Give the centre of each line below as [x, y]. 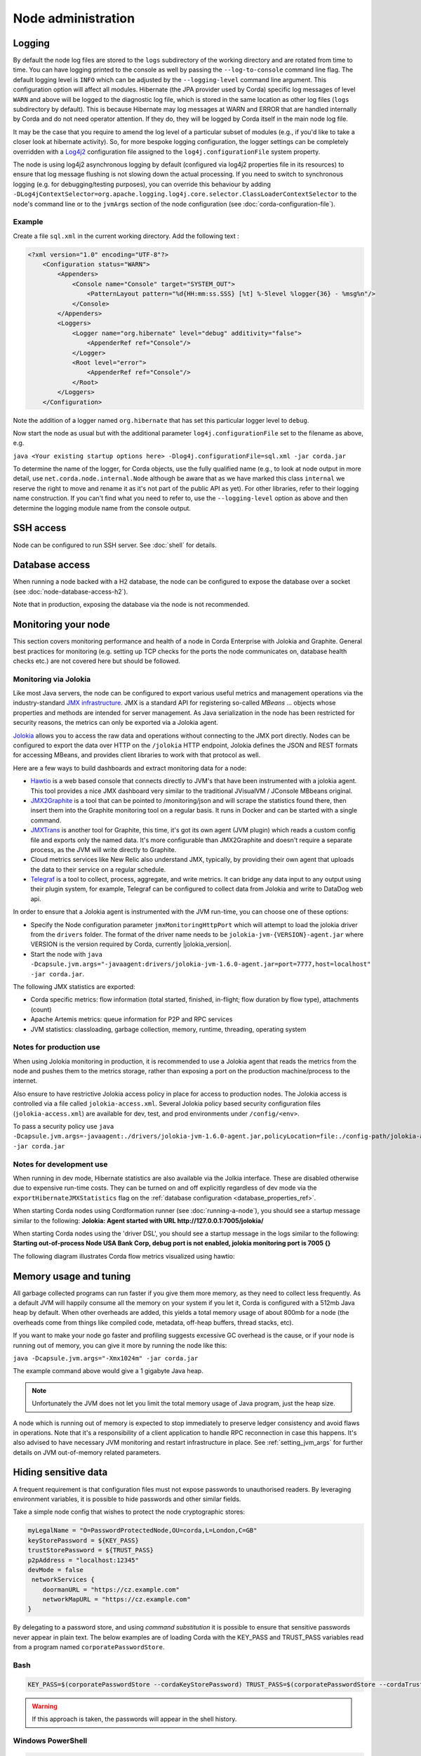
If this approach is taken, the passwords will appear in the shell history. [134, 1719]
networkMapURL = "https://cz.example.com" [116, 1599]
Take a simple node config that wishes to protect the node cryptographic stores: [129, 1512]
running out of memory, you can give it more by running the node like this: [120, 1345]
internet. [25, 1081]
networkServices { [63, 1580]
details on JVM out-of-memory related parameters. [87, 1452]
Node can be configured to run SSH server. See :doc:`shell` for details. [115, 545]
